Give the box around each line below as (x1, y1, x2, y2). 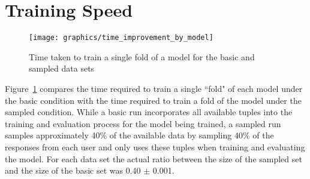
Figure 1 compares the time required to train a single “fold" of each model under (5, 82, 303, 94)
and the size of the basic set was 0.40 (5, 164, 141, 177)
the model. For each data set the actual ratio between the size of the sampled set (5, 152, 302, 165)
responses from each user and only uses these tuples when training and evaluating (5, 140, 305, 153)
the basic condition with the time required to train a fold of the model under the (5, 94, 302, 106)
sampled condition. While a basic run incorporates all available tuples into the (5, 106, 293, 118)
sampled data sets (29, 62, 95, 75)
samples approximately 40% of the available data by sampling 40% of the (5, 129, 274, 141)
